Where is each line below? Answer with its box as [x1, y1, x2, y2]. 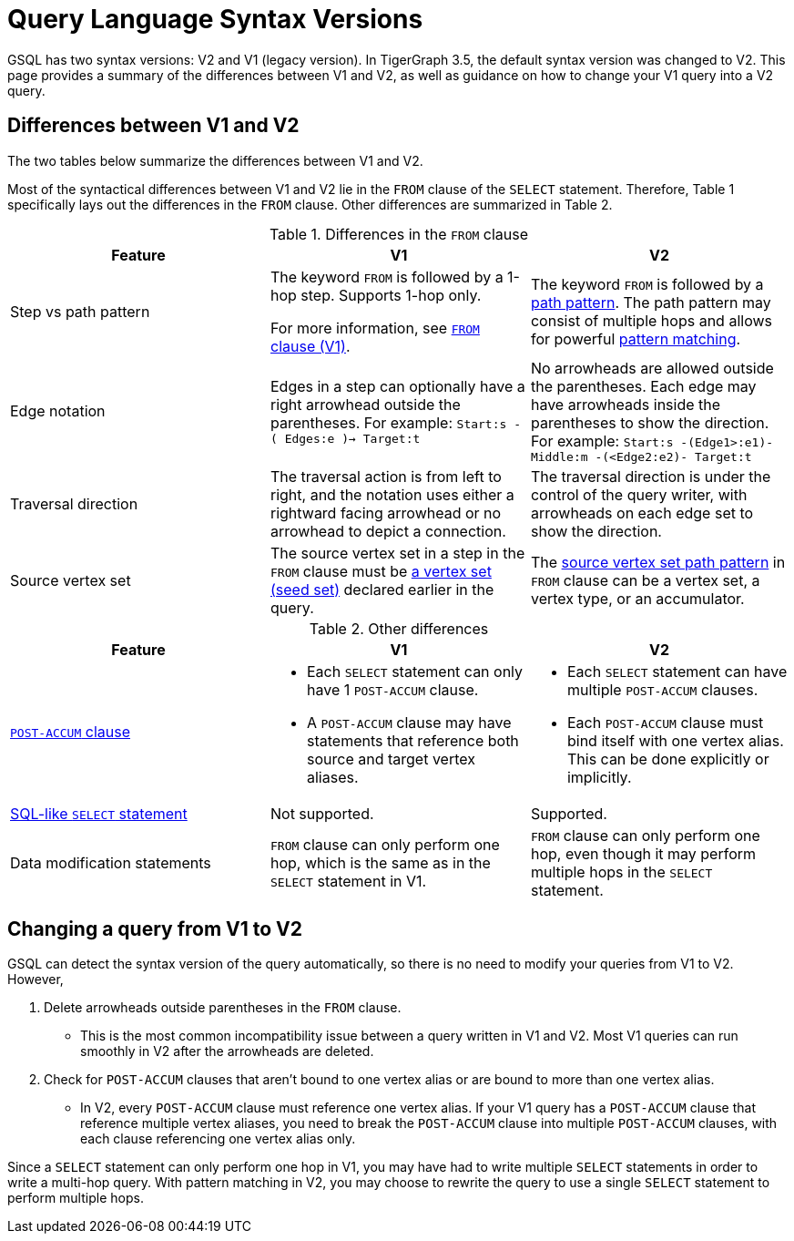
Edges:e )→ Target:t [284, 431, 421, 446]
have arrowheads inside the [530, 395, 721, 414]
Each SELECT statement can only [306, 662, 524, 681]
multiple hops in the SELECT [530, 862, 713, 881]
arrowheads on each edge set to [530, 503, 754, 522]
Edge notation [10, 402, 106, 421]
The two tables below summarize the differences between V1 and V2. [7, 152, 423, 169]
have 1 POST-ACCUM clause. [306, 680, 479, 699]
